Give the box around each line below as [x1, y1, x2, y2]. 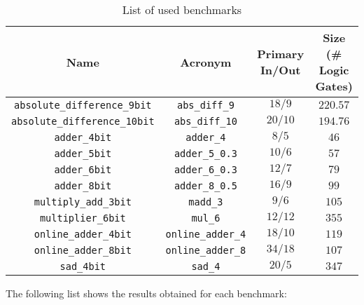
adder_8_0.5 [174, 179, 237, 191]
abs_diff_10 [174, 115, 237, 127]
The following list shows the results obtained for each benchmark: [6, 286, 287, 300]
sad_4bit [59, 260, 106, 272]
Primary [257, 46, 304, 62]
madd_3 [188, 196, 223, 208]
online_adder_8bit [34, 244, 132, 256]
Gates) [315, 78, 353, 94]
